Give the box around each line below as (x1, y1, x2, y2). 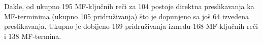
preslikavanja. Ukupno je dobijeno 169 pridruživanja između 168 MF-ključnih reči (4, 21, 258, 31)
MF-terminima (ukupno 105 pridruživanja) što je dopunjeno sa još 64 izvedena (4, 11, 249, 21)
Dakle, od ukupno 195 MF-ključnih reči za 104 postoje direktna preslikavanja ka (4, 1, 254, 11)
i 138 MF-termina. (4, 30, 61, 41)
